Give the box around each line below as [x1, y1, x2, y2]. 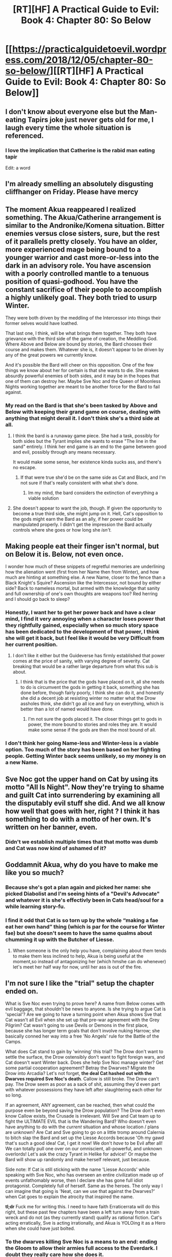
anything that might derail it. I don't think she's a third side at [5, 415, 160, 421]
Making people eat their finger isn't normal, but [5, 542, 159, 551]
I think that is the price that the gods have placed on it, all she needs [20, 679, 165, 685]
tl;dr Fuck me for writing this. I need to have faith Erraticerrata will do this [5, 1204, 160, 1210]
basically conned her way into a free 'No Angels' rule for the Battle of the [5, 1033, 160, 1039]
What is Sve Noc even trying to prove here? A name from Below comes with [5, 1001, 165, 1007]
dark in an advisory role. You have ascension [5, 261, 151, 270]
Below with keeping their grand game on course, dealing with [5, 409, 161, 415]
